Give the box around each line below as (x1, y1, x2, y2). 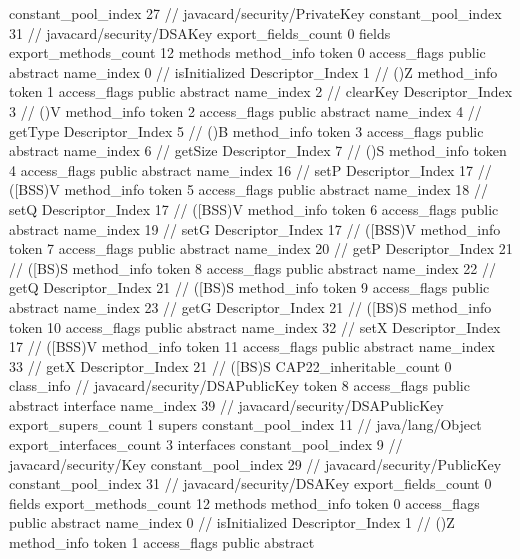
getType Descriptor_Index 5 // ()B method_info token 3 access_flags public (9, 120, 484, 141)
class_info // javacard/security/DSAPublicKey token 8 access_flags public (9, 375, 470, 396)
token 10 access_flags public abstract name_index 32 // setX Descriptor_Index (9, 316, 501, 337)
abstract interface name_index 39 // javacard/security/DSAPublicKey (9, 394, 444, 415)
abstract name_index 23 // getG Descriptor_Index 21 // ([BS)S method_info (9, 296, 492, 317)
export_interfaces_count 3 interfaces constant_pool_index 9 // (9, 434, 403, 455)
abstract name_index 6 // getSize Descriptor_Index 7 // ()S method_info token (9, 140, 507, 161)
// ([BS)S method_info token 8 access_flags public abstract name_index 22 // (9, 257, 497, 278)
